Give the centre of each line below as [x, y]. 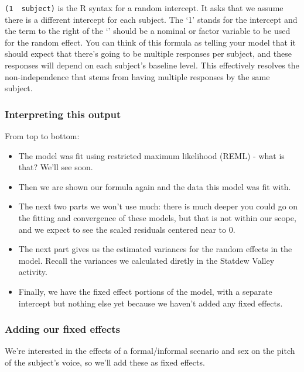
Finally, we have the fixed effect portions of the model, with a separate [145, 291]
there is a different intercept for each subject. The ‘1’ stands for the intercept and [151, 19]
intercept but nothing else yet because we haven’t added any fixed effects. [151, 303]
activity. [33, 272]
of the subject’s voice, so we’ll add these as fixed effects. [105, 362]
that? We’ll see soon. [56, 167]
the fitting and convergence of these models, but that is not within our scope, [157, 218]
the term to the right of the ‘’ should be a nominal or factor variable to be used [148, 31]
